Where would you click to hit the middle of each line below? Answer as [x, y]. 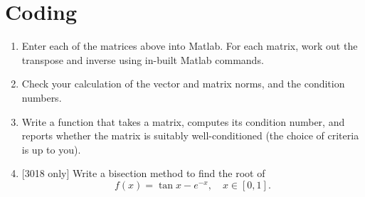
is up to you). [51, 149]
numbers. [42, 97]
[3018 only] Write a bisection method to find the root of [143, 173]
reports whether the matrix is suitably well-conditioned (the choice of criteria [190, 135]
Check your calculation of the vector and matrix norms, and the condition [183, 84]
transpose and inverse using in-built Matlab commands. [143, 59]
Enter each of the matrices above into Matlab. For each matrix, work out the [190, 46]
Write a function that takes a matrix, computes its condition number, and [183, 121]
